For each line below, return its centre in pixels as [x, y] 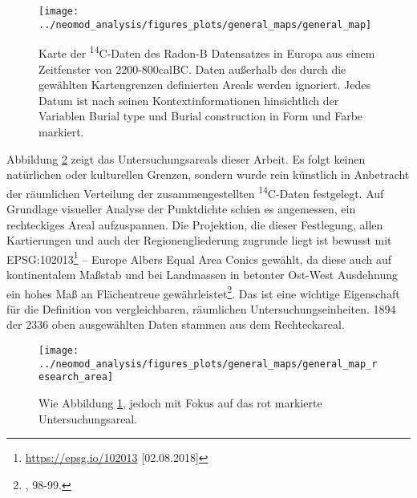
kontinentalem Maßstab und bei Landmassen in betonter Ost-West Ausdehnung [202, 274]
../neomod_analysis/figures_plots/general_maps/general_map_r [208, 364]
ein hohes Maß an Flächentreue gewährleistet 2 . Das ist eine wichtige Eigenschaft [203, 292]
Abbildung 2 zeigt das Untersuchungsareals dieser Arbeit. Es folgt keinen [186, 158]
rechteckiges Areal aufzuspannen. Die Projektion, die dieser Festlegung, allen [195, 224]
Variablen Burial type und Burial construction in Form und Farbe [201, 116]
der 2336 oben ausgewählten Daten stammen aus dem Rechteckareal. [176, 324]
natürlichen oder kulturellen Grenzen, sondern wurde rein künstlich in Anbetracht [208, 174]
